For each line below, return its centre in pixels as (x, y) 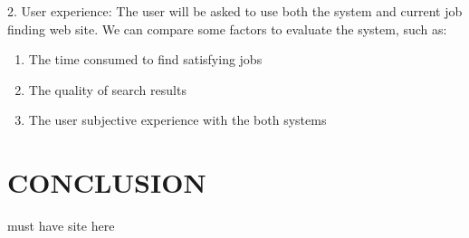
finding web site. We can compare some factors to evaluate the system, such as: (227, 29)
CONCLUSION (107, 182)
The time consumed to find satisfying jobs (145, 59)
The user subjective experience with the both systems (177, 120)
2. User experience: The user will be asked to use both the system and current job (235, 11)
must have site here (61, 226)
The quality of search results (107, 89)
